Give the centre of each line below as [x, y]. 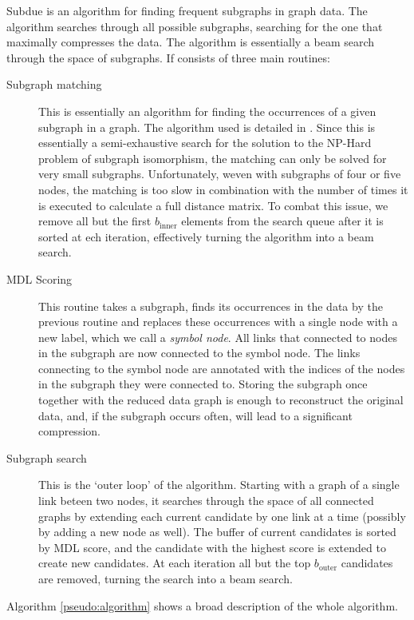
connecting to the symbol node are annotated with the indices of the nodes [222, 368]
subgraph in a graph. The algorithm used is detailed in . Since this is [207, 127]
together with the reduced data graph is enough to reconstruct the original [221, 400]
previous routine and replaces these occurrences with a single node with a [218, 322]
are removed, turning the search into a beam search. [166, 578]
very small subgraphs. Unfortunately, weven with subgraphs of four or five [220, 174]
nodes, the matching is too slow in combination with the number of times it [223, 189]
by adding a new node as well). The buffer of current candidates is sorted [217, 532]
